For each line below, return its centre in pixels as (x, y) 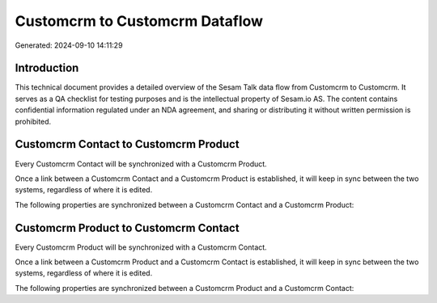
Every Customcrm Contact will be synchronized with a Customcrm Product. (141, 164)
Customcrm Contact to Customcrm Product (127, 144)
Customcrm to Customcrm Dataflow (139, 21)
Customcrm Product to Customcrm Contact (127, 227)
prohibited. (33, 121)
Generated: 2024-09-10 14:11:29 (69, 45)
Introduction (47, 68)
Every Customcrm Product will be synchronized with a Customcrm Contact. (141, 247)
